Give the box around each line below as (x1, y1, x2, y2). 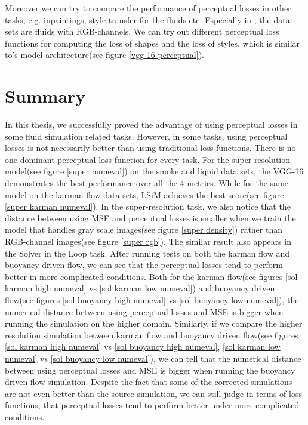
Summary (5, 84, 86, 108)
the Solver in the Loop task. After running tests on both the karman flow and (5, 247, 290, 259)
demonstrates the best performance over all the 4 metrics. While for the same (5, 177, 289, 189)
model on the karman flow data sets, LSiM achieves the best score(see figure (5, 188, 284, 201)
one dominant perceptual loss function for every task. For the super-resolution (5, 153, 291, 165)
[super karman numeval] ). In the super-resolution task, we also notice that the (5, 200, 291, 213)
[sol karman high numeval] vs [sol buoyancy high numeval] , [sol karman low (5, 340, 281, 353)
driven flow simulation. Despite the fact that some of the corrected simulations (5, 375, 292, 388)
